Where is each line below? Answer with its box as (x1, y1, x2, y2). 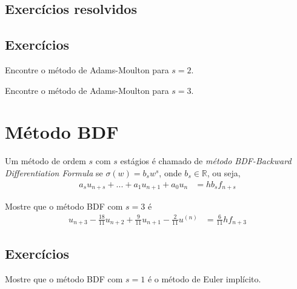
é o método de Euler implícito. (147, 273, 261, 285)
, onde (159, 166, 182, 179)
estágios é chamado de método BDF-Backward (120, 154, 292, 167)
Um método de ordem (5, 154, 86, 167)
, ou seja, (207, 166, 241, 179)
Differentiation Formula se (5, 166, 103, 179)
